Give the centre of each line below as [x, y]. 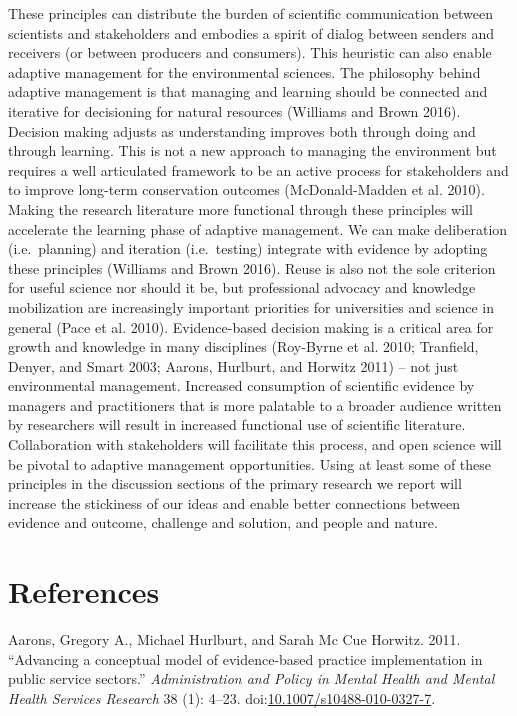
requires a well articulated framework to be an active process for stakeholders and [258, 169]
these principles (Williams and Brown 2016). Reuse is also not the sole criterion [252, 267]
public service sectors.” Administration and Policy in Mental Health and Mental [251, 678]
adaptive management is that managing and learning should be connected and [248, 91]
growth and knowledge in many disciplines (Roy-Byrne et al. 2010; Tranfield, [243, 346]
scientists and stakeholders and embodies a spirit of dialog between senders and [251, 32]
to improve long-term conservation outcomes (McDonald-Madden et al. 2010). [246, 189]
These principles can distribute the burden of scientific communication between [250, 13]
